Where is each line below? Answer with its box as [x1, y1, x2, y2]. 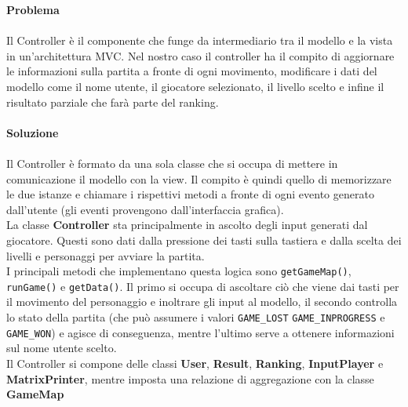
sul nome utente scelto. [6, 340, 117, 356]
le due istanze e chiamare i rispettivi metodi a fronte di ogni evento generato [6, 186, 374, 202]
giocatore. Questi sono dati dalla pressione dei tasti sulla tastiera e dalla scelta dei [6, 231, 402, 248]
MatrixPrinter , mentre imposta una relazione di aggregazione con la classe [6, 370, 374, 387]
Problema [6, 2, 60, 17]
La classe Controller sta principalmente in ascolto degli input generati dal [6, 216, 368, 233]
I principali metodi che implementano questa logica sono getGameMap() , [6, 263, 352, 279]
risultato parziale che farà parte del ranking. [6, 93, 219, 110]
